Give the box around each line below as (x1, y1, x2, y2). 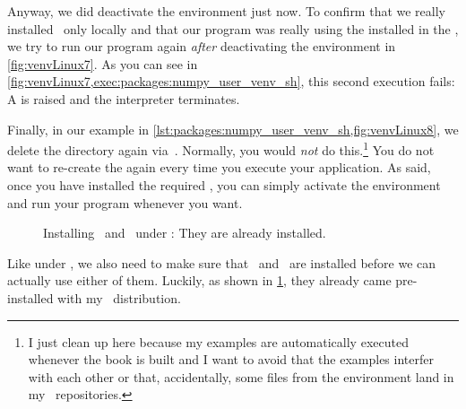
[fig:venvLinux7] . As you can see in (7, 54, 198, 73)
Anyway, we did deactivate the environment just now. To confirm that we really (7, 2, 446, 20)
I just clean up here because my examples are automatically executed (28, 332, 409, 351)
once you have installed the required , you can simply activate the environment (7, 176, 441, 194)
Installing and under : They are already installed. (43, 223, 326, 242)
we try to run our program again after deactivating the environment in (7, 37, 396, 56)
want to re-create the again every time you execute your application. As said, (7, 158, 431, 177)
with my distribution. (57, 288, 181, 307)
